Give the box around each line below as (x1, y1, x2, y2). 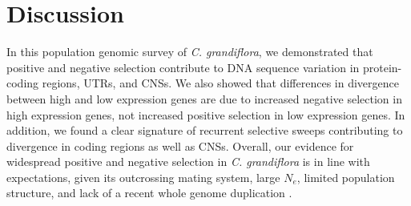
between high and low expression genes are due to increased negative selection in (6, 90, 402, 107)
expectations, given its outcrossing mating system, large (6, 168, 280, 185)
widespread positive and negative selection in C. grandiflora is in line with (6, 153, 370, 170)
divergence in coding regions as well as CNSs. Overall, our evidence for (6, 137, 354, 154)
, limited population (296, 168, 395, 185)
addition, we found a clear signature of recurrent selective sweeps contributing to (6, 122, 403, 139)
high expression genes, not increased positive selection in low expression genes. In (6, 106, 405, 123)
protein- (362, 59, 402, 75)
